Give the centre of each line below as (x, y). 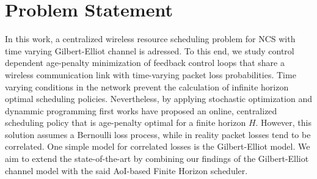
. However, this (284, 122)
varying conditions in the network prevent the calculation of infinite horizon (147, 86)
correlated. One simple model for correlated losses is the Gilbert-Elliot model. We (158, 146)
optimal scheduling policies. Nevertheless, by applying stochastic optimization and (158, 99)
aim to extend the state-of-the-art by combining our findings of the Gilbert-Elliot (157, 159)
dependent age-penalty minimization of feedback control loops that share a (145, 63)
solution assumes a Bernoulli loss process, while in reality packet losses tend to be (158, 134)
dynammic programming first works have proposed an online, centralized (141, 110)
